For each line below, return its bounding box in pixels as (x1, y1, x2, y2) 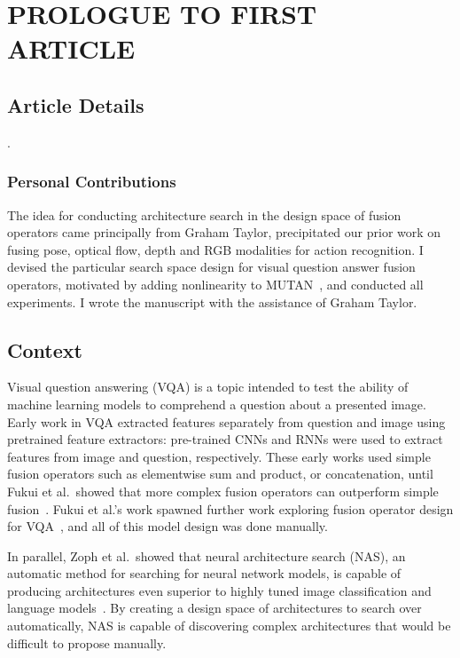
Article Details (7, 91, 144, 118)
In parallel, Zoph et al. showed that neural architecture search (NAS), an (7, 546, 406, 565)
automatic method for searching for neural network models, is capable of (7, 564, 402, 583)
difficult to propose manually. (7, 633, 167, 652)
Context (7, 336, 82, 363)
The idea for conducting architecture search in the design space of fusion (7, 205, 402, 224)
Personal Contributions (7, 170, 176, 193)
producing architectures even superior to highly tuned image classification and (7, 581, 432, 599)
